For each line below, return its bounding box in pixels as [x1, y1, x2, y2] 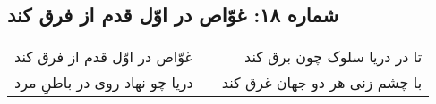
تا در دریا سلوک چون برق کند [244, 46, 423, 68]
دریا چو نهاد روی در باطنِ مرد [14, 72, 193, 93]
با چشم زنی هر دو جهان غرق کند [221, 72, 423, 93]
